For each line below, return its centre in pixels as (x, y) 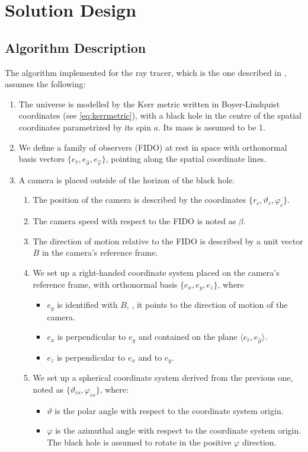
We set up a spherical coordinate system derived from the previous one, (163, 378)
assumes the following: (45, 84)
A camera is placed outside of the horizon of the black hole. (127, 179)
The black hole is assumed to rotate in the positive (139, 442)
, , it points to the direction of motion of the (207, 305)
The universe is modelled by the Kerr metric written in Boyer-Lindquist (149, 104)
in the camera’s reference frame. (100, 252)
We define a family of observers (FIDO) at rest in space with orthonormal (153, 147)
